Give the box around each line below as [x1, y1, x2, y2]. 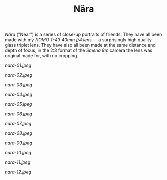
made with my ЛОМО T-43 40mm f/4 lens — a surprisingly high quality [5, 37, 152, 43]
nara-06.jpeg [5, 111, 32, 117]
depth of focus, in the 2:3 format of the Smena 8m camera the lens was [5, 47, 153, 53]
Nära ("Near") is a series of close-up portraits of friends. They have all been [5, 31, 162, 38]
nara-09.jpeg [5, 140, 32, 146]
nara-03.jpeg [5, 82, 32, 88]
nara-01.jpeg [5, 62, 32, 68]
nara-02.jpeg [5, 72, 32, 78]
